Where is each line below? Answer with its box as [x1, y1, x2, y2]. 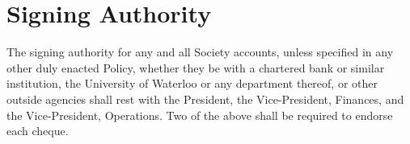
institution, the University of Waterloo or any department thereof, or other [6, 75, 378, 92]
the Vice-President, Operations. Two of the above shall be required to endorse [6, 106, 393, 123]
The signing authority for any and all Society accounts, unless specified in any [6, 43, 394, 60]
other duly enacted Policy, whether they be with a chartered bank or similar [6, 59, 385, 76]
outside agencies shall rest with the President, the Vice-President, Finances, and [6, 90, 404, 107]
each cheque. [6, 122, 69, 139]
